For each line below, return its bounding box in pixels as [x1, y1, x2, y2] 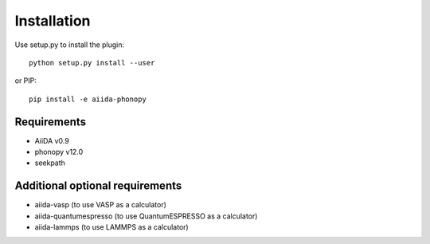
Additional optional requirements [14, 179, 182, 193]
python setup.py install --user [29, 58, 155, 67]
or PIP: [14, 76, 37, 85]
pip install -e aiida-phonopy [29, 94, 147, 104]
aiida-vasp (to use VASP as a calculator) [34, 200, 167, 210]
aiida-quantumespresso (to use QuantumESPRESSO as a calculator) [34, 211, 258, 221]
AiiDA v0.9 [34, 136, 69, 145]
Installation [14, 12, 91, 30]
